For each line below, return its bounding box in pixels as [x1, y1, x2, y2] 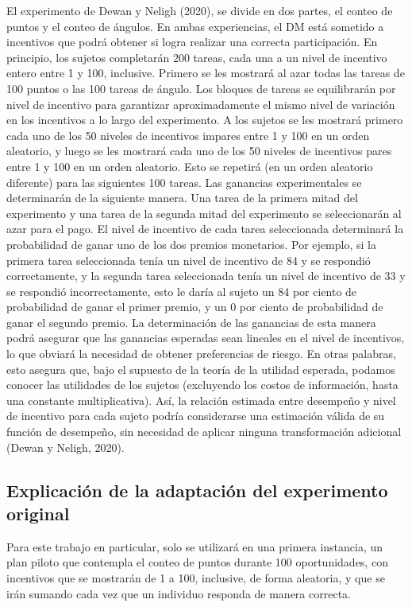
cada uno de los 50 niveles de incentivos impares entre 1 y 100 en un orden [6, 126, 370, 143]
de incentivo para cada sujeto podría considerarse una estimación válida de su [6, 407, 385, 424]
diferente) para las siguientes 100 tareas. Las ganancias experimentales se [6, 173, 362, 190]
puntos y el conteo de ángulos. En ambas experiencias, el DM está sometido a [6, 18, 384, 34]
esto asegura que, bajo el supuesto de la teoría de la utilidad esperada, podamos [6, 360, 395, 377]
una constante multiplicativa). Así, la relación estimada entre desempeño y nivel [6, 391, 396, 408]
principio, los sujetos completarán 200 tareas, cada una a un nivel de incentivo [6, 49, 387, 65]
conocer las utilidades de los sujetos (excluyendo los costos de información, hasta [6, 376, 399, 393]
